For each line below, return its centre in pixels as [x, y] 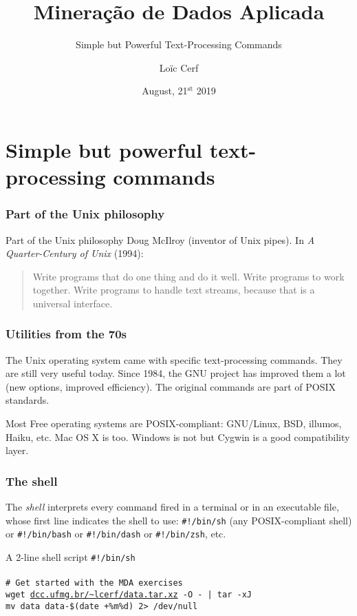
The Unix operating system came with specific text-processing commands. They [174, 359]
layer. [17, 450]
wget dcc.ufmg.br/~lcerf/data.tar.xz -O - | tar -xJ [129, 594]
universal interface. [73, 303]
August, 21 [165, 91]
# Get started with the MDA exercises [94, 583]
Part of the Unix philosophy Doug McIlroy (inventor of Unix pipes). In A [160, 239]
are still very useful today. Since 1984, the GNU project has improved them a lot [176, 373]
